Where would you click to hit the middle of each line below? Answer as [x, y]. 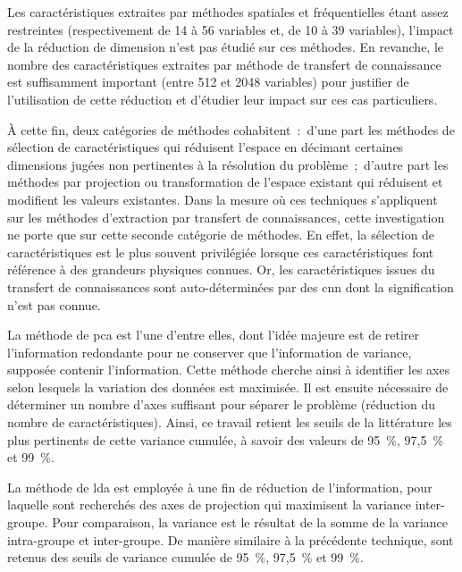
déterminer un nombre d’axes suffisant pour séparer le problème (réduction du [221, 404]
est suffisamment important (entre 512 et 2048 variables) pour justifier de [208, 82]
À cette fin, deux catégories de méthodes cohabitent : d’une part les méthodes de [231, 129]
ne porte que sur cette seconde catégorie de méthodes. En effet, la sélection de [221, 235]
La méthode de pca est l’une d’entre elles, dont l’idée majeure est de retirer [214, 335]
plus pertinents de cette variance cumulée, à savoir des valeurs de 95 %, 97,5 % [226, 439]
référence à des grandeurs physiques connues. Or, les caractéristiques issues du [221, 269]
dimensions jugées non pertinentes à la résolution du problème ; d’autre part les [228, 164]
